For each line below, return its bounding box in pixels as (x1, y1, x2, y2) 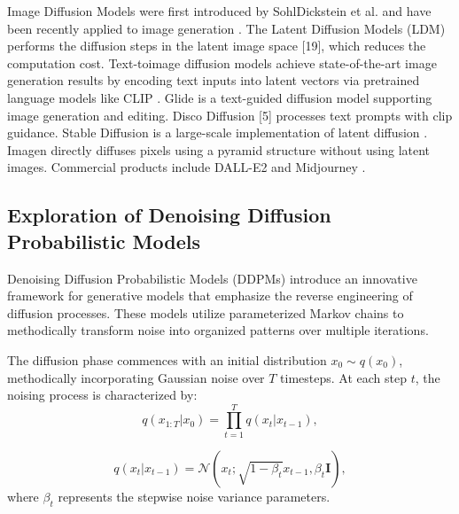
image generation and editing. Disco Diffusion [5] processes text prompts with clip (7, 105, 453, 124)
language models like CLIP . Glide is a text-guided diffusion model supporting (7, 88, 432, 106)
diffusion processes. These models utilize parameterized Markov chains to (7, 303, 404, 322)
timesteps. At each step (280, 368, 408, 386)
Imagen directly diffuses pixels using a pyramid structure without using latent (7, 140, 431, 159)
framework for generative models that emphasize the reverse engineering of (7, 286, 413, 305)
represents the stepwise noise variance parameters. (58, 487, 331, 505)
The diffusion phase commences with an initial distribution (7, 350, 327, 369)
